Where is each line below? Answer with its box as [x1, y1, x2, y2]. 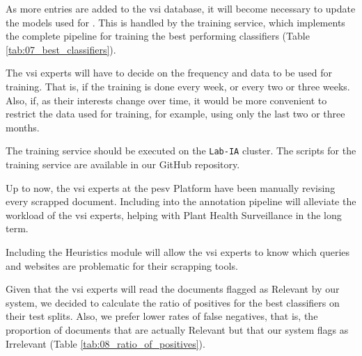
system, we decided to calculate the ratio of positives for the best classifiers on [6, 295, 340, 309]
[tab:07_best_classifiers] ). [6, 42, 116, 56]
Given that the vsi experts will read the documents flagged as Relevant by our [6, 282, 340, 296]
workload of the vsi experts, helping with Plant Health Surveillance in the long [6, 207, 342, 222]
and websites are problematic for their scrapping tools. [6, 258, 238, 273]
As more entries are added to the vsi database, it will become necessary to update [6, 1, 356, 15]
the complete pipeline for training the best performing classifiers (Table [6, 29, 310, 43]
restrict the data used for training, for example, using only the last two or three [6, 106, 345, 121]
